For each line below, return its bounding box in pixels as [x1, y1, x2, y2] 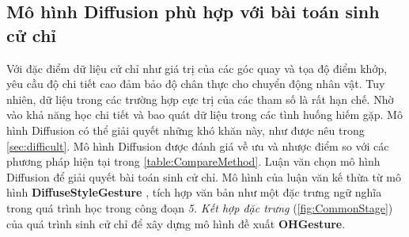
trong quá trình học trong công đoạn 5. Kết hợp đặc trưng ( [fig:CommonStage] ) [6, 199, 393, 216]
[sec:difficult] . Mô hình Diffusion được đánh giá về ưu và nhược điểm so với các [6, 137, 389, 154]
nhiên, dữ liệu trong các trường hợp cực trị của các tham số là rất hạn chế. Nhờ [6, 90, 394, 107]
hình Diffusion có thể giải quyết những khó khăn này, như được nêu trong [6, 121, 365, 138]
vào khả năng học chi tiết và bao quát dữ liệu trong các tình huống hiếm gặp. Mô [6, 106, 403, 123]
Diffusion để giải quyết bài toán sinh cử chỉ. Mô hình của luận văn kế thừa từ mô [6, 168, 401, 185]
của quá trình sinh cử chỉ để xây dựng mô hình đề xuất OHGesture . [6, 215, 346, 231]
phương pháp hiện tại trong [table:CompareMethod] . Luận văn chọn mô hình [6, 153, 381, 170]
